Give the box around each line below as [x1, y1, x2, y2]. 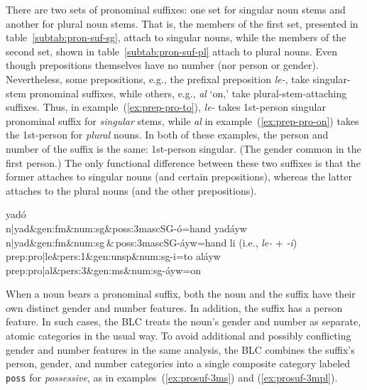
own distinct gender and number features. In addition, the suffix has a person [6, 300, 343, 315]
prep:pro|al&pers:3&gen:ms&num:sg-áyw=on [6, 262, 201, 277]
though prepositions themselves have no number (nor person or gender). [6, 58, 319, 72]
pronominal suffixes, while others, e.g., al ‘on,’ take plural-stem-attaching [29, 85, 347, 100]
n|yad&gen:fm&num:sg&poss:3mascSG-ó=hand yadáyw [6, 220, 247, 235]
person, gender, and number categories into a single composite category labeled [6, 356, 351, 371]
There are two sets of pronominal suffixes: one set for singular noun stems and [6, 2, 346, 16]
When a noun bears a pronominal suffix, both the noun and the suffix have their [6, 286, 356, 301]
